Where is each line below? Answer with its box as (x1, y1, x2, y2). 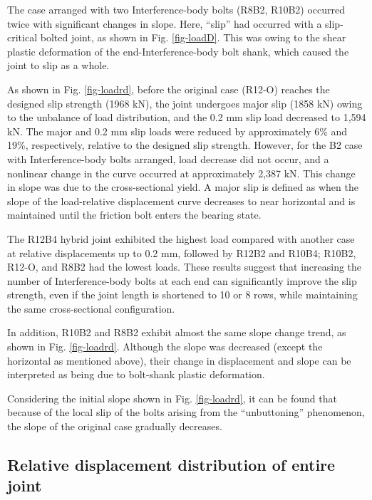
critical (7, 30, 38, 45)
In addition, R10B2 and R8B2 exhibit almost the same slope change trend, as (7, 325, 346, 340)
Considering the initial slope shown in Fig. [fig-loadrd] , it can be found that (7, 390, 337, 405)
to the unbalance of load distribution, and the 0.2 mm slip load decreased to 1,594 (7, 110, 366, 125)
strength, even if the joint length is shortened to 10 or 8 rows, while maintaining (7, 287, 358, 302)
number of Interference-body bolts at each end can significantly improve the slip (7, 273, 357, 288)
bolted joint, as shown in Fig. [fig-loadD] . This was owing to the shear (40, 30, 346, 45)
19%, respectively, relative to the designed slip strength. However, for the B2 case (7, 137, 363, 152)
